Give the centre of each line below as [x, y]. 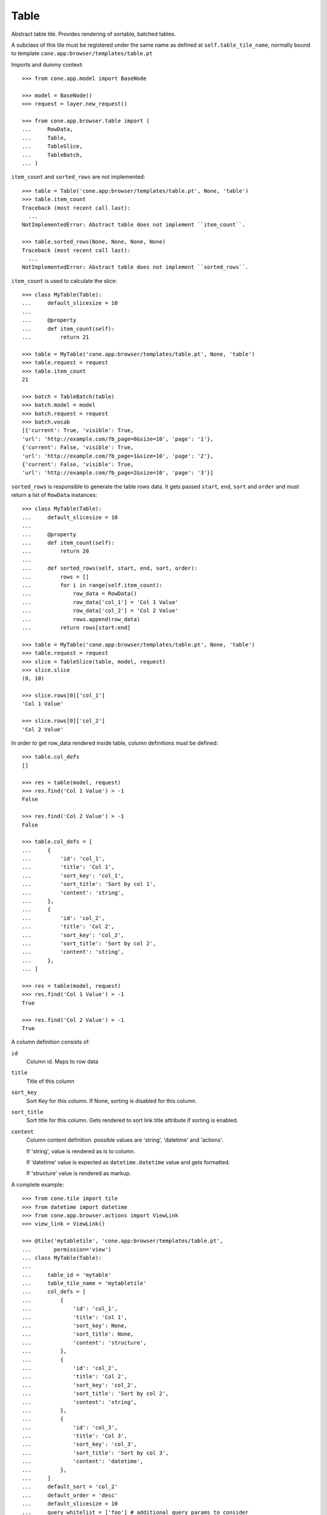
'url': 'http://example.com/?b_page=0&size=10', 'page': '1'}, [118, 439]
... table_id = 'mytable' [67, 1275]
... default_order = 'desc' [70, 1495]
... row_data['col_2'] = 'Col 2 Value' [100, 611]
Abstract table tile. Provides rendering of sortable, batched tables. [94, 34]
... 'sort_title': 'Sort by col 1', [89, 884]
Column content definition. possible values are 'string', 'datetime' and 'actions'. [125, 1140]
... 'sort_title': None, [78, 1334]
